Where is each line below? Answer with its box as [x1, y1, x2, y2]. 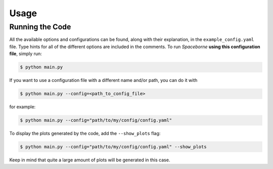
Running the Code [9, 22, 71, 31]
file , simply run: [9, 51, 42, 57]
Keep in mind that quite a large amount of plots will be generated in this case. [9, 157, 170, 163]
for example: [9, 104, 36, 110]
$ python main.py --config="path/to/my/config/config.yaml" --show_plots [20, 144, 207, 150]
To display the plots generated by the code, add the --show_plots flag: [9, 131, 161, 137]
